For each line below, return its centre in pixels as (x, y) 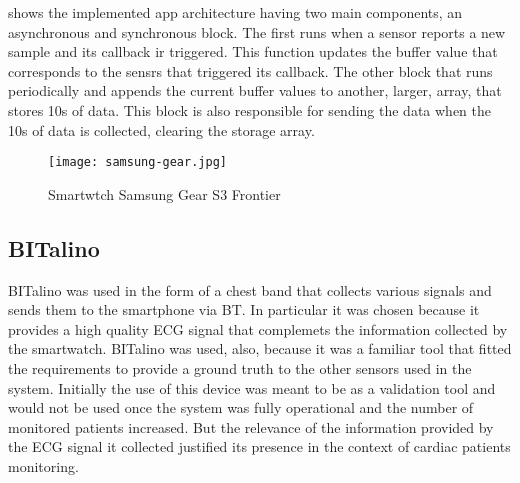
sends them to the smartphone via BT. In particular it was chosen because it (244, 309)
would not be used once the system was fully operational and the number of (241, 407)
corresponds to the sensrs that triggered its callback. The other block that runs (250, 70)
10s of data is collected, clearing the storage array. (161, 129)
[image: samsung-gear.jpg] (137, 162)
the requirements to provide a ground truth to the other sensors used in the (240, 367)
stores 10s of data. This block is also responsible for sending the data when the (250, 109)
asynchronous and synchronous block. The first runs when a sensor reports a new (257, 31)
